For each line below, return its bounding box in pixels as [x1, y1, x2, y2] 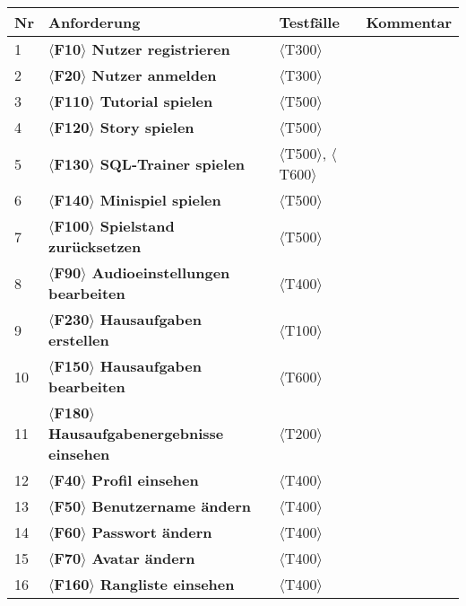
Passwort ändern [91, 522, 212, 542]
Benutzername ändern [91, 496, 252, 516]
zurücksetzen [47, 236, 142, 257]
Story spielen [99, 117, 194, 137]
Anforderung [47, 12, 141, 32]
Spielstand [99, 215, 175, 236]
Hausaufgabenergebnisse [47, 423, 224, 444]
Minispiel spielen [99, 189, 221, 210]
